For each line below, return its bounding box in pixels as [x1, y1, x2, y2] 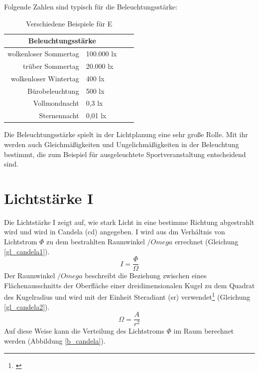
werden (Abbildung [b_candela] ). [4, 335, 106, 346]
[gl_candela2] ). [4, 301, 50, 312]
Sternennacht [39, 110, 79, 121]
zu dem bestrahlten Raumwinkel [46, 236, 145, 247]
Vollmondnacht [33, 98, 79, 108]
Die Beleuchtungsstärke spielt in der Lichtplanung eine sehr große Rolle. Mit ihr [4, 129, 248, 140]
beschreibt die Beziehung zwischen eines [85, 270, 207, 281]
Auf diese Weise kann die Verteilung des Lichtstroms [4, 326, 164, 336]
